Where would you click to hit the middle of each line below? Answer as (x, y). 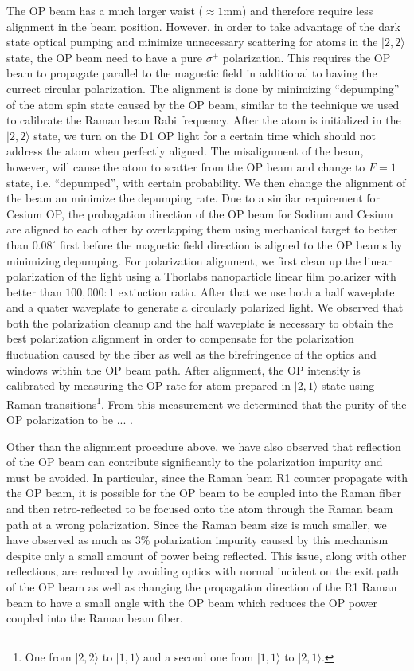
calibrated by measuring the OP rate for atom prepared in (149, 385)
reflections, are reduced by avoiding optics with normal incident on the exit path (203, 571)
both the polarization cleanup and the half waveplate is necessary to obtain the (200, 322)
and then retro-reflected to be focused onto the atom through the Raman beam (200, 509)
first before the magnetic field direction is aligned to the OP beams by (231, 244)
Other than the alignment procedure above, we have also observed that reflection (204, 446)
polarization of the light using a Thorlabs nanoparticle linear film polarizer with (201, 276)
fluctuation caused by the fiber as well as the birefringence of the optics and (191, 354)
